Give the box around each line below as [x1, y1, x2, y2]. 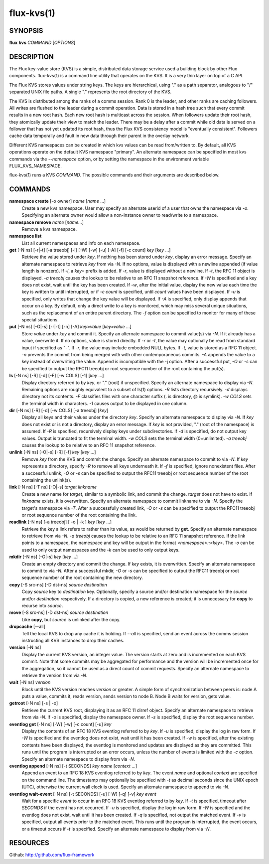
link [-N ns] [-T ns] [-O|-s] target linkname [9, 484, 97, 490]
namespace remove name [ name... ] [9, 219, 84, 225]
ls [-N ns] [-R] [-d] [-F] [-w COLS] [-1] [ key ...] [9, 373, 104, 379]
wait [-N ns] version [9, 679, 51, 685]
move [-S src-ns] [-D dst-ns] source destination [9, 609, 109, 615]
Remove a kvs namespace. [21, 226, 77, 232]
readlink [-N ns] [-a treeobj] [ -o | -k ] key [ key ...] [9, 519, 112, 525]
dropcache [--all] [9, 623, 46, 630]
